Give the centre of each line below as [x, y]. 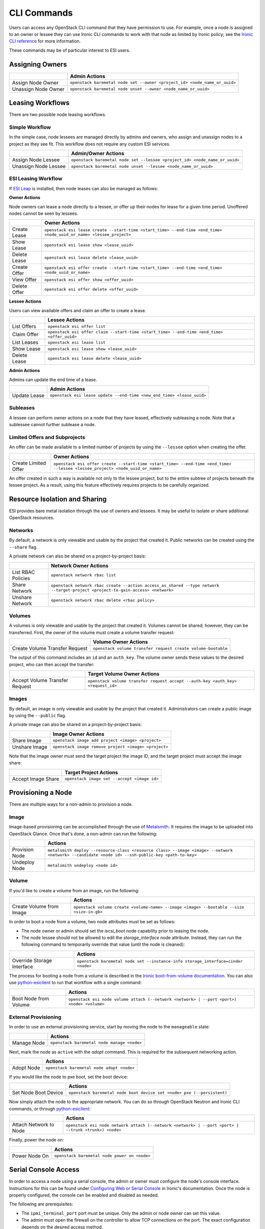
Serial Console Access [44, 1170]
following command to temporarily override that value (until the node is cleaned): [103, 944]
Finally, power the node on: [37, 1140]
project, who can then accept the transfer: [52, 664]
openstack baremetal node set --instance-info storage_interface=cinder [160, 961]
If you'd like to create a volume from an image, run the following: [74, 890]
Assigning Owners [38, 64]
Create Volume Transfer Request [50, 648]
